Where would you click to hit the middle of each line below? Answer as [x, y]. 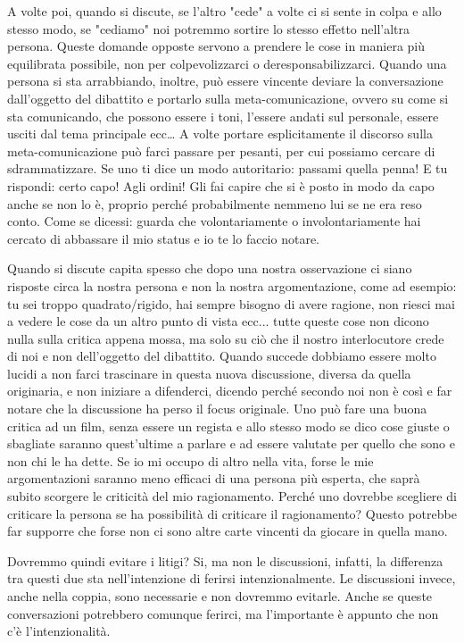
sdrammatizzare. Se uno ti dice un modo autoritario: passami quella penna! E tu [228, 168]
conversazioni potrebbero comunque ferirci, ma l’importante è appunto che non [223, 613]
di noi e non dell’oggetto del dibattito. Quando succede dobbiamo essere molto [222, 356]
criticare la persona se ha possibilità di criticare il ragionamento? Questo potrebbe [232, 513]
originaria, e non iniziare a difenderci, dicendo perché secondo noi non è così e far [230, 391]
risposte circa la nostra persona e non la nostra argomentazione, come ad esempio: [232, 285]
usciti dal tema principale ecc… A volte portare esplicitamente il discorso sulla [220, 134]
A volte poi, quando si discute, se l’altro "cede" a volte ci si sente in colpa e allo [224, 11]
